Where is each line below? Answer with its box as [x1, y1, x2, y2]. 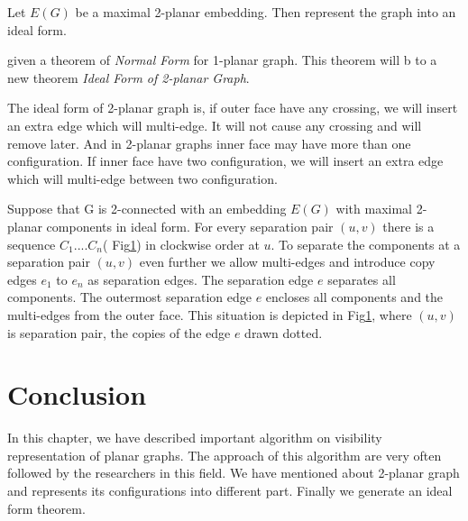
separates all [327, 270, 396, 288]
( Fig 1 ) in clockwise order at [103, 234, 260, 253]
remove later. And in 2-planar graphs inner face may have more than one [7, 133, 411, 152]
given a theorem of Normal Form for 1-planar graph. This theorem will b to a [7, 50, 437, 69]
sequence [7, 234, 56, 253]
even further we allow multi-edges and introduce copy [139, 252, 436, 271]
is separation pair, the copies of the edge [7, 323, 231, 342]
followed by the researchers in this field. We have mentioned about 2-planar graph [7, 463, 460, 482]
